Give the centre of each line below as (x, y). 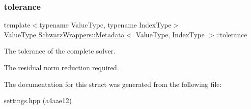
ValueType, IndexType (170, 34)
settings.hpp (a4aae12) (38, 100)
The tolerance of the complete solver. (60, 51)
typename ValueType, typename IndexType (105, 25)
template (17, 25)
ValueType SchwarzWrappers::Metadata (64, 34)
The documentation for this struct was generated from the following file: (113, 84)
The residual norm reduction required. (62, 67)
